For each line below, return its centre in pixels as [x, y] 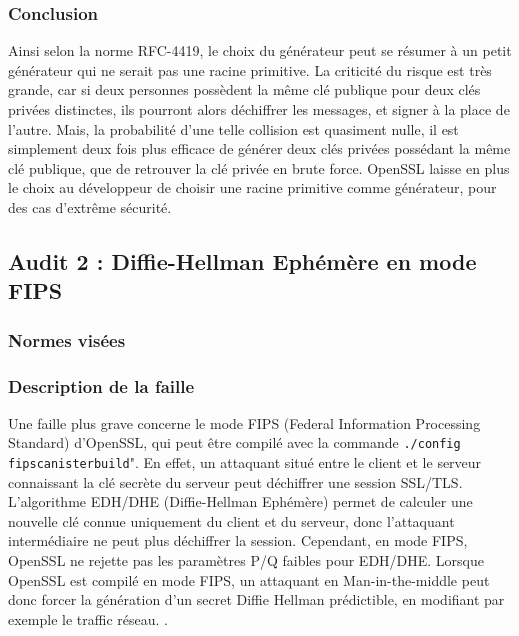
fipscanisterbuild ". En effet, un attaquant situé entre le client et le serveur [245, 462]
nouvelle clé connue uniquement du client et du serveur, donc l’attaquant [231, 520]
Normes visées [67, 339]
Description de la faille [101, 385]
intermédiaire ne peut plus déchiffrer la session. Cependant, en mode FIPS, [238, 540]
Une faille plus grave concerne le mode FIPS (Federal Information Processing [244, 422]
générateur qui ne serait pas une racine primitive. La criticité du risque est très [250, 69]
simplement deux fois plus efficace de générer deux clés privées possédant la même [259, 148]
